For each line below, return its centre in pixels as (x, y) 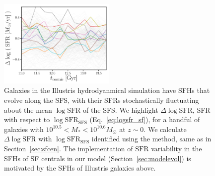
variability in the (177, 148)
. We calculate (165, 129)
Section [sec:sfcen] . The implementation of (69, 148)
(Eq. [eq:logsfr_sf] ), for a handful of (145, 119)
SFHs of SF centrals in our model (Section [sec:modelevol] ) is (98, 158)
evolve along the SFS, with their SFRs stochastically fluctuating (102, 100)
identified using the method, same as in (151, 139)
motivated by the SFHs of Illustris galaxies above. (80, 168)
